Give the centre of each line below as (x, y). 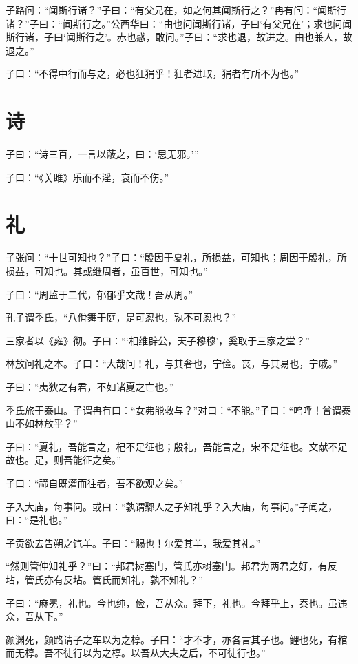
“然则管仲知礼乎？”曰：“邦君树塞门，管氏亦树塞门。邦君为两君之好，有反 (171, 566)
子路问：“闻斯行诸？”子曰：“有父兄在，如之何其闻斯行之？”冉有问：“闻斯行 (176, 10)
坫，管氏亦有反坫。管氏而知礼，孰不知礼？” (104, 579)
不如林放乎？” (46, 423)
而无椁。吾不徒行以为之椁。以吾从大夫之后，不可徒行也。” (136, 653)
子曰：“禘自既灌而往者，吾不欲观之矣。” (95, 483)
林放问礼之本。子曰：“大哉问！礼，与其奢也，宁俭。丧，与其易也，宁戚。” (172, 363)
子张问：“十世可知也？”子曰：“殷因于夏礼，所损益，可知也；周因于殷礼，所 (176, 257)
